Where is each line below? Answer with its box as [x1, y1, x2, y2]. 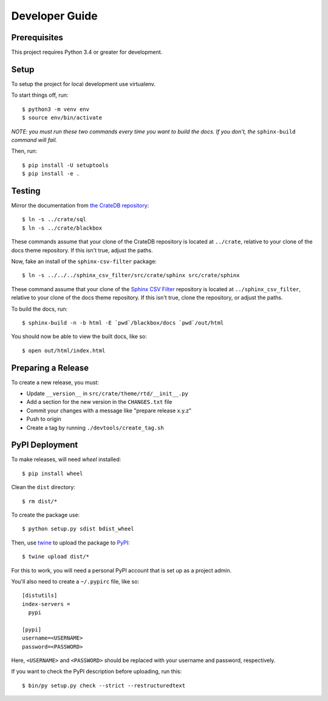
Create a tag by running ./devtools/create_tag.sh [26, 424, 164, 431]
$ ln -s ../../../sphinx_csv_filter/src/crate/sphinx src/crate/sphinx [22, 272, 240, 279]
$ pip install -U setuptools [22, 161, 109, 169]
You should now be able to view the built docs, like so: [11, 333, 147, 340]
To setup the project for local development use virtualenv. [11, 80, 156, 88]
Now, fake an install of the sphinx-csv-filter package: [11, 258, 157, 265]
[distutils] [22, 592, 58, 599]
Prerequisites [11, 32, 63, 43]
